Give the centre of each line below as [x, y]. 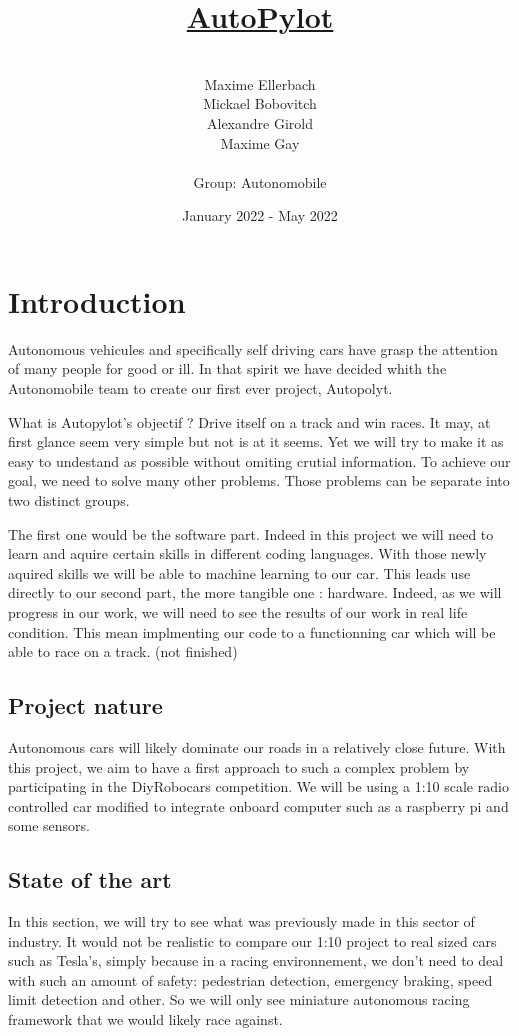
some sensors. [49, 825]
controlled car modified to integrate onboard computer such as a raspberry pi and [258, 805]
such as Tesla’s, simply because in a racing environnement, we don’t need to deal [256, 960]
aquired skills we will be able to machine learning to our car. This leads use [239, 572]
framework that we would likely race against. [145, 1019]
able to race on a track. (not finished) [123, 651]
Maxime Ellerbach [260, 83]
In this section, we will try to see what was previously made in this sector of [241, 921]
